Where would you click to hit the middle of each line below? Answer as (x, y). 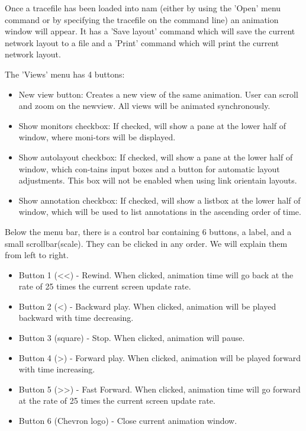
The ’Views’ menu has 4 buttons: (65, 74)
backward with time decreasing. (76, 318)
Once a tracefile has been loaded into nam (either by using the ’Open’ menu (143, 8)
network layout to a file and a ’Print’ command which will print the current (142, 42)
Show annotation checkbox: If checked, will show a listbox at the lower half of (160, 200)
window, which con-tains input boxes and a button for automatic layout (149, 168)
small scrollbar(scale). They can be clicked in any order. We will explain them (146, 243)
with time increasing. (57, 369)
